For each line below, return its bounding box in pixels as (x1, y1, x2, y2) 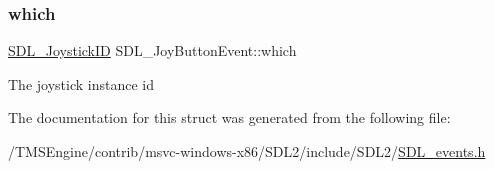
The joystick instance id (8, 73, 154, 94)
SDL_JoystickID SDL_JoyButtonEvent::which (8, 40, 297, 61)
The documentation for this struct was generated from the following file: (8, 107, 451, 128)
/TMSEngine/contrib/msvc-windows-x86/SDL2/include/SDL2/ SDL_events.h (8, 141, 486, 161)
